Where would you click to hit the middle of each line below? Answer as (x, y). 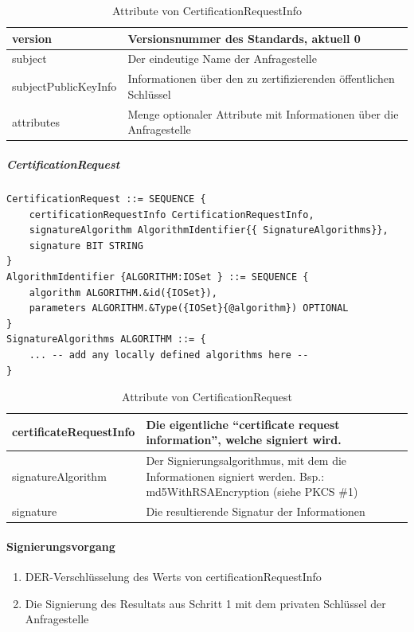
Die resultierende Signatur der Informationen (256, 511)
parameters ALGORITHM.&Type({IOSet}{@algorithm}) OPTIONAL (189, 308)
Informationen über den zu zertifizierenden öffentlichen (261, 78)
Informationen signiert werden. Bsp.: (235, 476)
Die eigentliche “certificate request (243, 424)
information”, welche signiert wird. (244, 440)
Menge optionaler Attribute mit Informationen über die (263, 113)
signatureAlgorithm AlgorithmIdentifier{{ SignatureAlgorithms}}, (209, 230)
